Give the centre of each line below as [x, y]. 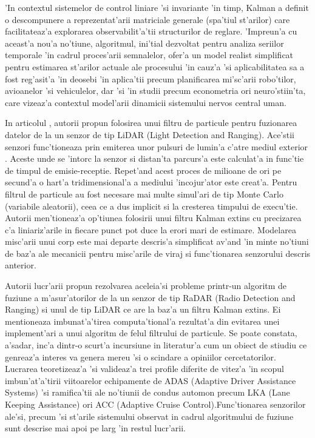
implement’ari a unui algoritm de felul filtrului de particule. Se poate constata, [151, 333]
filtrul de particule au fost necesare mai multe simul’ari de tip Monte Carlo [144, 194]
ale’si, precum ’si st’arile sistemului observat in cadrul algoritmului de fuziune [149, 416]
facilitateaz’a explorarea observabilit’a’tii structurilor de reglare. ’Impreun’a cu [151, 31]
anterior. [21, 265]
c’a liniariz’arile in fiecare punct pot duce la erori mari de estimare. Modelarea [151, 229]
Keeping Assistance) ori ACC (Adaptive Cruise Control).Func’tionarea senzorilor [155, 404]
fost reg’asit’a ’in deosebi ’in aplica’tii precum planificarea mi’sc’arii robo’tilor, [151, 78]
